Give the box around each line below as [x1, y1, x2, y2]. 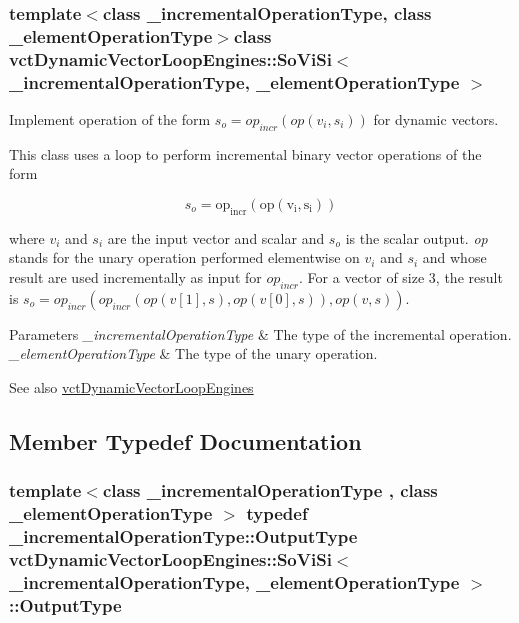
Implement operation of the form [9, 108, 211, 129]
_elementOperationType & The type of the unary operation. [9, 343, 378, 364]
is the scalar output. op [345, 227, 488, 248]
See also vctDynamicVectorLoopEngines [9, 376, 254, 397]
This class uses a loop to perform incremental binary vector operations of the [9, 143, 482, 164]
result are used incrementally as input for [9, 266, 262, 287]
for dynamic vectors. [373, 108, 499, 129]
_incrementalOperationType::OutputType [9, 524, 358, 549]
